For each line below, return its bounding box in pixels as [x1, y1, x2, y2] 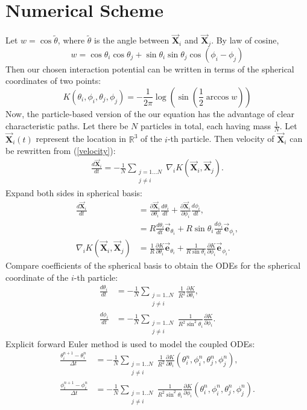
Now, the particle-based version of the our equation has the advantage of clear [5, 107, 295, 120]
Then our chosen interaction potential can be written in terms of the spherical [5, 62, 294, 75]
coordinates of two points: [5, 74, 101, 87]
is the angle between [94, 34, 169, 46]
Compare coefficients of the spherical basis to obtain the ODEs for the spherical [5, 259, 301, 272]
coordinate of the [5, 271, 69, 283]
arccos [206, 92, 229, 101]
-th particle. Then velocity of [167, 132, 274, 145]
